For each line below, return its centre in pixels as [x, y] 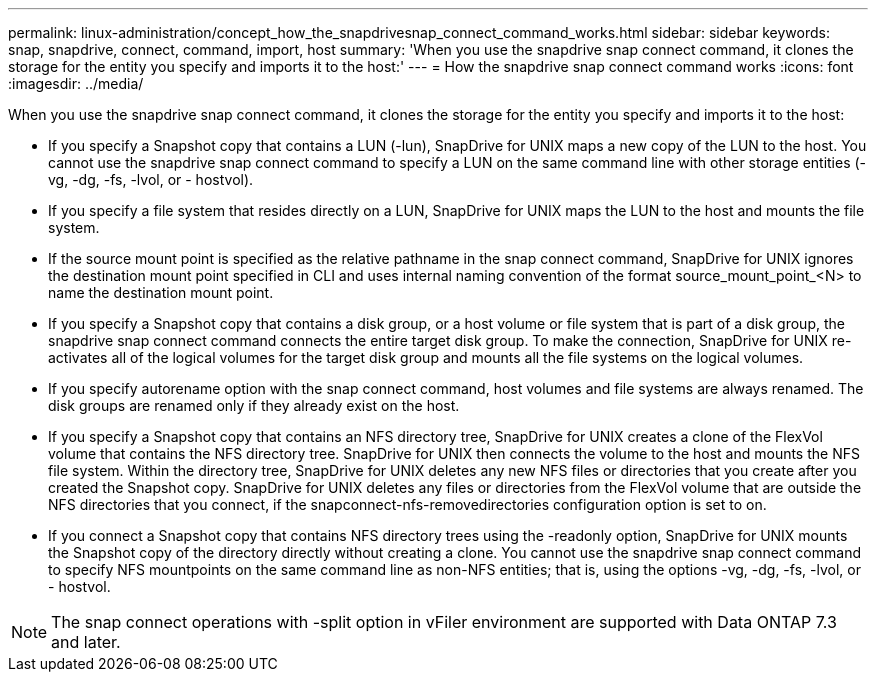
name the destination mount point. [161, 292]
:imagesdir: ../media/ [76, 83]
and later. [86, 642]
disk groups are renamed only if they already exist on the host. [254, 405]
